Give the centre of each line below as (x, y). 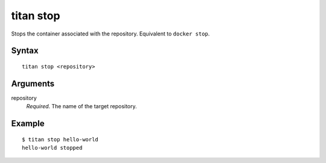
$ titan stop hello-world (60, 139)
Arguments (33, 83)
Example (28, 124)
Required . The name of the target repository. (81, 106)
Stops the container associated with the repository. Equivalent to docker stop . (110, 34)
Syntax (25, 51)
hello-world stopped (52, 148)
